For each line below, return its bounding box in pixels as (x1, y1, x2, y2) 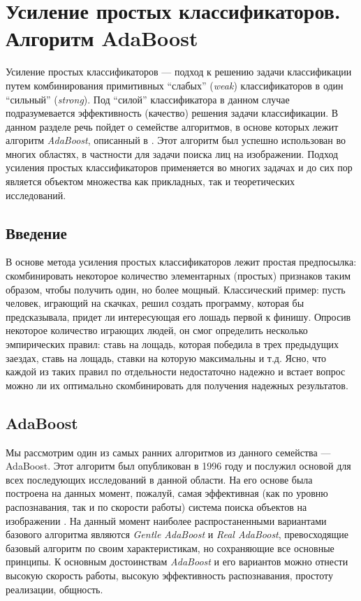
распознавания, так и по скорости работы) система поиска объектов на (6, 499, 307, 514)
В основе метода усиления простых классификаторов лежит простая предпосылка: (6, 254, 357, 269)
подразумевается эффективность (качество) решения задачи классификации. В (6, 106, 339, 120)
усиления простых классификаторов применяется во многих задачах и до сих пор (6, 160, 353, 175)
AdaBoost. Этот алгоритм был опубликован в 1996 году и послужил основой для (6, 458, 351, 473)
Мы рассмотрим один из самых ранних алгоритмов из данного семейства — (6, 444, 331, 459)
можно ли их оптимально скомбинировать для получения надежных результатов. (6, 377, 348, 392)
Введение (6, 222, 67, 243)
